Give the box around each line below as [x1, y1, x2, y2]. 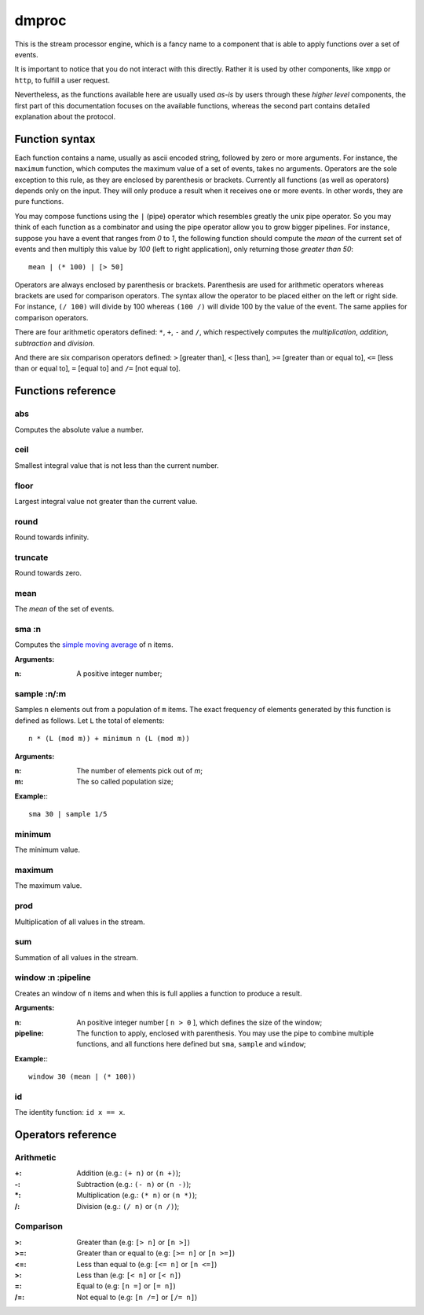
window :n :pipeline [14, 972, 92, 983]
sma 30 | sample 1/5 [28, 809, 108, 819]
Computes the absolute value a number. [14, 425, 144, 434]
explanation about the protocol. [14, 111, 116, 121]
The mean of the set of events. [14, 605, 115, 614]
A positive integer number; [76, 669, 163, 678]
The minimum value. [14, 845, 80, 855]
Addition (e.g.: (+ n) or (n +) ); [76, 1168, 181, 1178]
